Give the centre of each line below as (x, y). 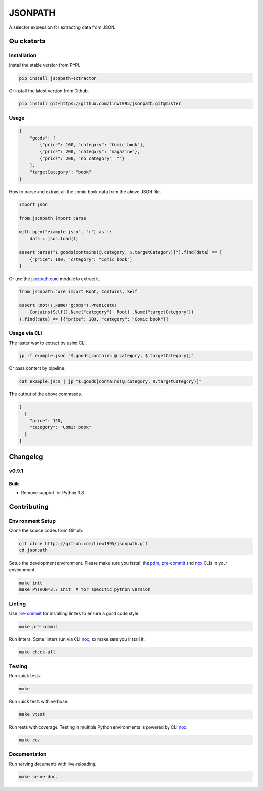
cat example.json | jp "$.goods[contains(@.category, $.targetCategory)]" (111, 381)
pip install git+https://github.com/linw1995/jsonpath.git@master (100, 103)
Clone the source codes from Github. (46, 530)
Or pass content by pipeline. (37, 368)
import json (34, 204)
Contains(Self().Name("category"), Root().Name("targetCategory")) (112, 312)
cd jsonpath (34, 550)
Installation (23, 55)
